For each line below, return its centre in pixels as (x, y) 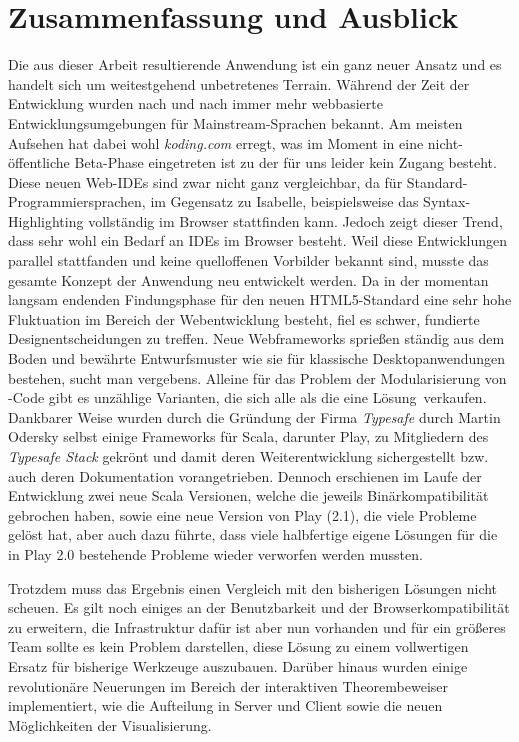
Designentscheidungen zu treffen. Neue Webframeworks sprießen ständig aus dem (256, 338)
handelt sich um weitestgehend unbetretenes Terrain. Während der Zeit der (239, 83)
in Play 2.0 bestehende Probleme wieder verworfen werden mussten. (215, 553)
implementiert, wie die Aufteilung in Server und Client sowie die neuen (225, 705)
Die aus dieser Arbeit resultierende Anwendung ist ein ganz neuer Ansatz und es (255, 64)
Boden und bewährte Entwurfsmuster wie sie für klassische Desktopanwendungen (257, 358)
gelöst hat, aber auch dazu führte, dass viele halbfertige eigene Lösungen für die (253, 534)
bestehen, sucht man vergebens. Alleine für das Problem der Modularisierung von (257, 377)
